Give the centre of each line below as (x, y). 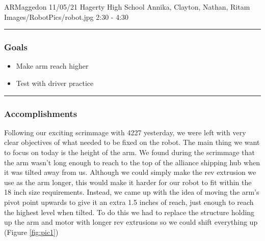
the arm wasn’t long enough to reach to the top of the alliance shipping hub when (132, 162)
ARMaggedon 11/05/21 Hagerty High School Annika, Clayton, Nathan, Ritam (127, 7)
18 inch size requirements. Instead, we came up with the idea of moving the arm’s (132, 192)
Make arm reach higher (52, 66)
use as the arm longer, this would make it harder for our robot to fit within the (128, 182)
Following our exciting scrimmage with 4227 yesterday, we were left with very (125, 132)
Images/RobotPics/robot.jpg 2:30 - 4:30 (67, 17)
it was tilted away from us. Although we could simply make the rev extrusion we (130, 172)
